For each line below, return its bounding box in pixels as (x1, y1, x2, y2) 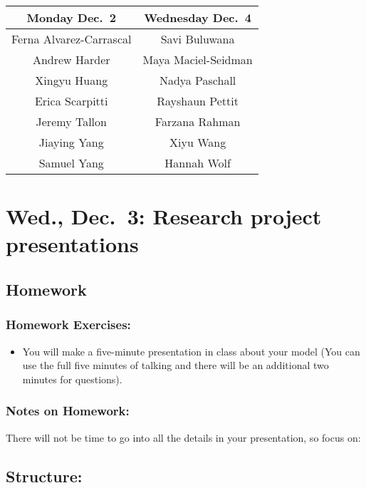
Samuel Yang (38, 155, 104, 171)
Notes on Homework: (6, 402, 130, 420)
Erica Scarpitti (34, 93, 108, 109)
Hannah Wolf (164, 155, 231, 171)
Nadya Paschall (159, 72, 236, 88)
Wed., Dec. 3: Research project (6, 202, 322, 231)
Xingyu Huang (35, 72, 108, 88)
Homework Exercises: (6, 316, 131, 333)
